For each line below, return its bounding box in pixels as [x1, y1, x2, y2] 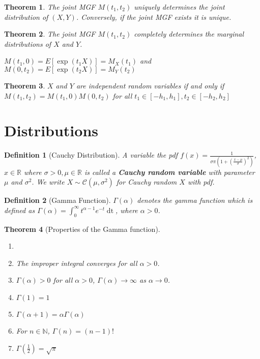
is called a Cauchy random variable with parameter [84, 166, 255, 177]
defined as [4, 204, 35, 215]
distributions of [4, 38, 51, 49]
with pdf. [187, 176, 215, 187]
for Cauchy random [116, 176, 177, 187]
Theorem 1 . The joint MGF [4, 2, 96, 12]
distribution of [4, 11, 48, 22]
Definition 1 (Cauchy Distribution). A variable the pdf [4, 149, 178, 160]
